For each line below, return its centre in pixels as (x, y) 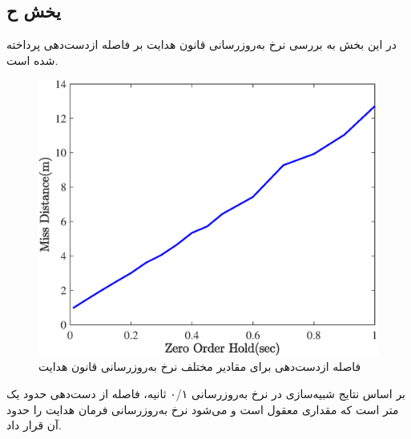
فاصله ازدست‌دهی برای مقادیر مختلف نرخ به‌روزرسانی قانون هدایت (200, 367)
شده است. (32, 60)
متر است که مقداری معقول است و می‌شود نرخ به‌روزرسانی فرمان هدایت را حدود (203, 409)
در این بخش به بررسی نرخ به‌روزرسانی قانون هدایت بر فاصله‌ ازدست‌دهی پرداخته (202, 44)
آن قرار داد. (34, 425)
